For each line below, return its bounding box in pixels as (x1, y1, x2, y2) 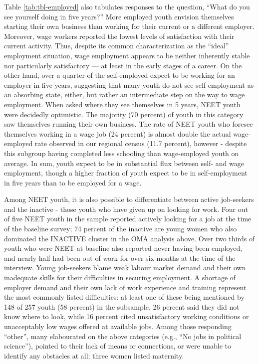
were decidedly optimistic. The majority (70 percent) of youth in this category (4, 109, 244, 119)
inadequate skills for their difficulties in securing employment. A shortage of (4, 272, 236, 283)
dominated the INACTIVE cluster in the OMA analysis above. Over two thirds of (4, 233, 255, 243)
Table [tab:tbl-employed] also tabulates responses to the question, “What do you (4, 1, 250, 11)
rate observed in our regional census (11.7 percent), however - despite (34, 138, 247, 149)
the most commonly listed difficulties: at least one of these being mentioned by (4, 292, 245, 302)
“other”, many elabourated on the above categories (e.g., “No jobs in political (4, 331, 242, 341)
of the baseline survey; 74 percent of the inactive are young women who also (4, 223, 237, 234)
